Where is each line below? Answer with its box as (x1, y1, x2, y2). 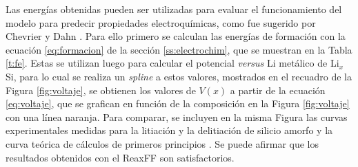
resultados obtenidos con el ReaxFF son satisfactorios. (6, 150, 235, 164)
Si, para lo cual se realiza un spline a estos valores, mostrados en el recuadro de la (6, 69, 352, 83)
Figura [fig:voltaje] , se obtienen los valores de (6, 82, 196, 97)
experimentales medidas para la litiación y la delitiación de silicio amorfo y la (6, 123, 333, 137)
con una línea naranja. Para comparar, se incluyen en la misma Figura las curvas (6, 109, 348, 124)
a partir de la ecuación (230, 82, 326, 97)
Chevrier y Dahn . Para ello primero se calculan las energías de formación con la (6, 29, 346, 43)
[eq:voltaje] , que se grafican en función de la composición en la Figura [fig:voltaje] (6, 96, 350, 111)
